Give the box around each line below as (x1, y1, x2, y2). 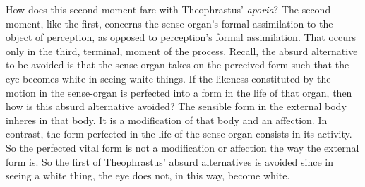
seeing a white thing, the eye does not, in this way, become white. (6, 168, 290, 183)
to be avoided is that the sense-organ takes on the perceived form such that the (6, 57, 349, 72)
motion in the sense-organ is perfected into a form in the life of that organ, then (6, 85, 352, 99)
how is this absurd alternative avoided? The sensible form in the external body (6, 99, 347, 114)
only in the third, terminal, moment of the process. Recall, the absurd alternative (6, 43, 358, 58)
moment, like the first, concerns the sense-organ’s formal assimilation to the (6, 16, 333, 30)
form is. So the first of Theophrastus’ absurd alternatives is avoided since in (6, 154, 333, 169)
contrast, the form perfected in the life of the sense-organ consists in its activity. (6, 126, 352, 141)
